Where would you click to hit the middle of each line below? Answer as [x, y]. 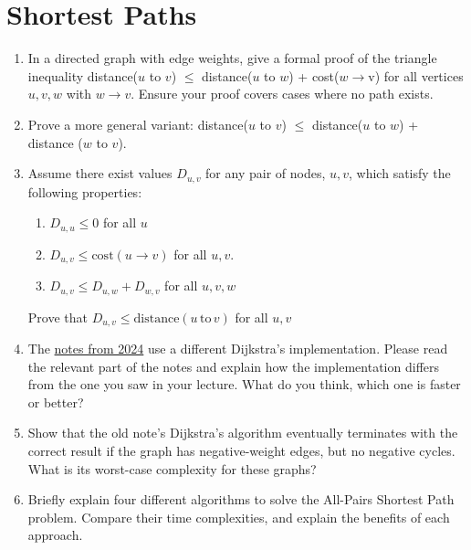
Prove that [58, 317]
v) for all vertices [416, 75]
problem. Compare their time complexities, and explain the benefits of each [239, 517]
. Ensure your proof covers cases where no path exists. [282, 94]
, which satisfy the [400, 173]
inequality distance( [83, 75]
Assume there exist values [100, 173]
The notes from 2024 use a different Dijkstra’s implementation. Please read [238, 348]
